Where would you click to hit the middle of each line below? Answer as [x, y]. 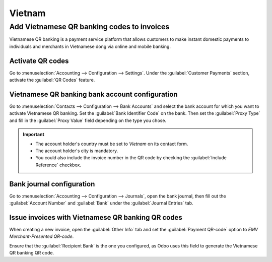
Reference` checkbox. [58, 165]
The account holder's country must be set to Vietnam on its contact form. [112, 144]
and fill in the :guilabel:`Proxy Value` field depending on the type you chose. [88, 120]
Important [34, 135]
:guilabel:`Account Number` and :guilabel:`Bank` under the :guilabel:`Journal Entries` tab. [101, 203]
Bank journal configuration [52, 184]
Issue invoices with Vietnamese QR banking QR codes [96, 217]
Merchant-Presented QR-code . [42, 236]
